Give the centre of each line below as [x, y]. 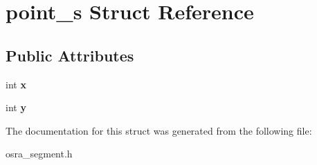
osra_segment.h [39, 154]
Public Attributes [70, 55]
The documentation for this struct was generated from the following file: [159, 130]
